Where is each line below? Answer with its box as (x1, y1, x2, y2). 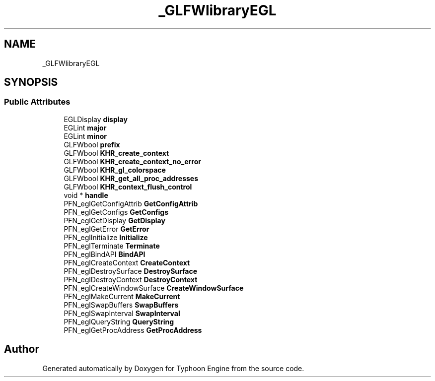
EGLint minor (64, 131, 107, 140)
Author (4, 343, 39, 356)
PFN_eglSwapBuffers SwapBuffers (64, 300, 179, 309)
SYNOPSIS (4, 76, 58, 89)
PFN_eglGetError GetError (64, 224, 149, 233)
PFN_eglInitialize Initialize (64, 233, 148, 242)
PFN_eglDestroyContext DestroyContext (64, 275, 198, 284)
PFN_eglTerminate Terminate (64, 241, 160, 250)
